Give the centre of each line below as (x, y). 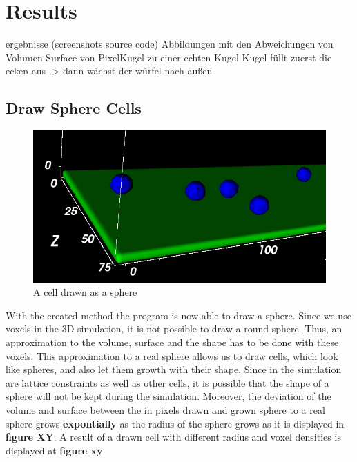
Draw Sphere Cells (74, 108)
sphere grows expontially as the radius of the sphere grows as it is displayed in (175, 423)
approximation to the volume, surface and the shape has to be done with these (172, 342)
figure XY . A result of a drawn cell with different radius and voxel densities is (173, 437)
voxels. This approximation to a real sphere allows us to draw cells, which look (172, 355)
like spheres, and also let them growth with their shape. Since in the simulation (174, 369)
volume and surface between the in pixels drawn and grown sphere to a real (165, 410)
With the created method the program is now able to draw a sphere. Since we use (178, 315)
